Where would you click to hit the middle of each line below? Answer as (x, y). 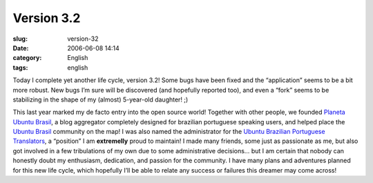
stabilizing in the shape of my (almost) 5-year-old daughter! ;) (101, 99)
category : (27, 58)
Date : (21, 48)
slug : (20, 39)
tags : (20, 67)
